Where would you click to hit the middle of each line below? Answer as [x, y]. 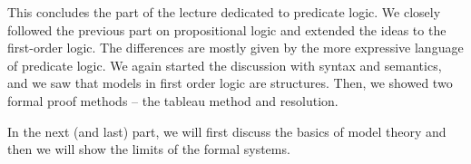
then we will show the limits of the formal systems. [149, 149]
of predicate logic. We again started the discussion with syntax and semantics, [225, 65]
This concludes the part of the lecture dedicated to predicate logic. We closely [224, 12]
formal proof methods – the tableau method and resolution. [173, 100]
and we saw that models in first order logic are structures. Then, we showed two [230, 83]
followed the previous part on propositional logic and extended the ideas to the [227, 29]
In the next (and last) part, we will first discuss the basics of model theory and [227, 131]
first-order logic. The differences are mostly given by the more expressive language [235, 48]
